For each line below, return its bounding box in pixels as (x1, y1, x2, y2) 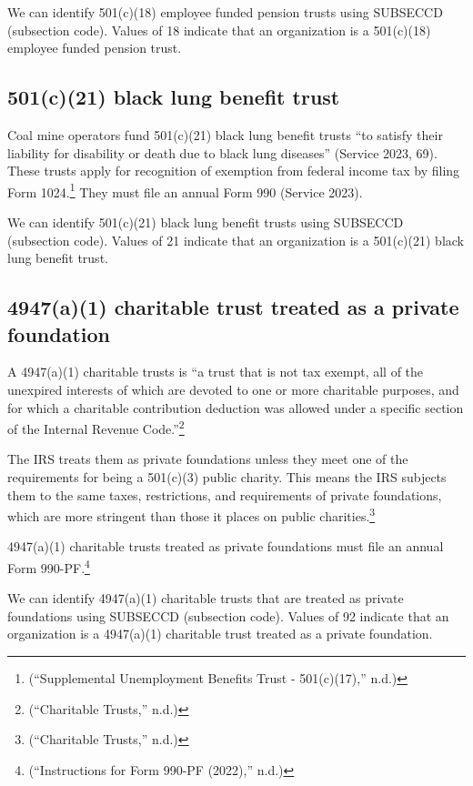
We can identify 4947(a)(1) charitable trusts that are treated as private (7, 589, 404, 608)
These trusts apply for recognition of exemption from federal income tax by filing (7, 161, 460, 180)
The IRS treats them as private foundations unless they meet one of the (7, 449, 408, 469)
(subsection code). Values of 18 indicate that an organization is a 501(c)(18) (7, 20, 431, 39)
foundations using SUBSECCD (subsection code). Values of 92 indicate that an (7, 606, 449, 625)
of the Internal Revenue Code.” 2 (7, 417, 185, 438)
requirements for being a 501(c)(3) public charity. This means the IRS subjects (7, 468, 447, 487)
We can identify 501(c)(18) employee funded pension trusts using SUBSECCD (7, 3, 443, 21)
